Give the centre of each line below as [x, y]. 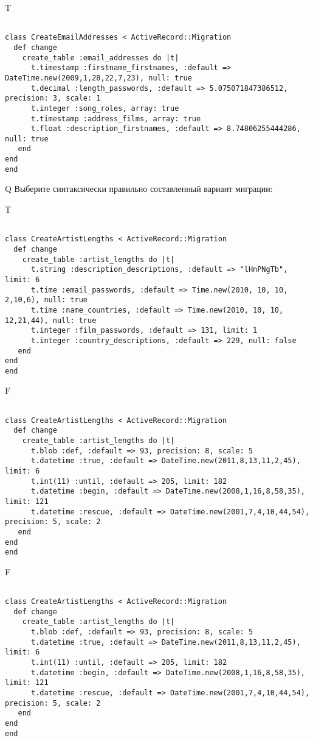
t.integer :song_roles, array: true [105, 108]
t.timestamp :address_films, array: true [116, 119]
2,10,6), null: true [46, 300]
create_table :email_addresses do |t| [101, 58]
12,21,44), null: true [51, 320]
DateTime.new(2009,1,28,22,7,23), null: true [98, 78]
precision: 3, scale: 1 [53, 98]
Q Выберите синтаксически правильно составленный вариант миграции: [139, 189]
